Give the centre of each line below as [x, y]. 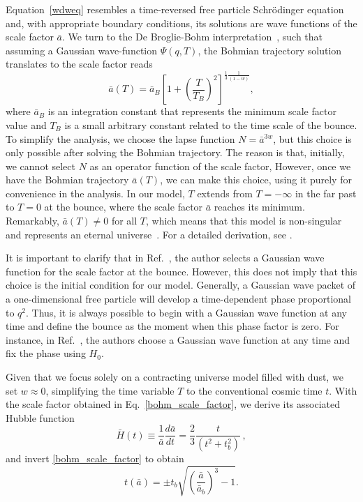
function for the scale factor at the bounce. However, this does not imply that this [181, 271]
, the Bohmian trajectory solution [270, 50]
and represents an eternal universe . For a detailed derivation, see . [149, 234]
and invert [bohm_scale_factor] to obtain [95, 458]
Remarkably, [32, 221]
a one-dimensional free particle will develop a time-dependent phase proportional [178, 299]
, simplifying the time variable [110, 390]
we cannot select [40, 166]
